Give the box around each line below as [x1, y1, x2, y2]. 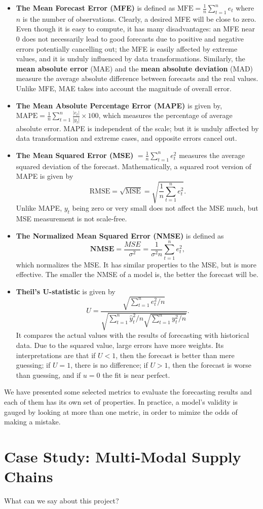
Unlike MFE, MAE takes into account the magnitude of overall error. [16, 83, 232, 93]
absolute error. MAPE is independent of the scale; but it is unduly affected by [16, 123, 259, 133]
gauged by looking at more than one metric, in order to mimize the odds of [4, 406, 238, 417]
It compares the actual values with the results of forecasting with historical [16, 330, 249, 340]
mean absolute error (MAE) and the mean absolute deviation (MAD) [16, 63, 253, 73]
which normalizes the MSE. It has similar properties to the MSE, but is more [16, 259, 257, 269]
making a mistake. [4, 416, 61, 427]
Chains [4, 466, 53, 487]
